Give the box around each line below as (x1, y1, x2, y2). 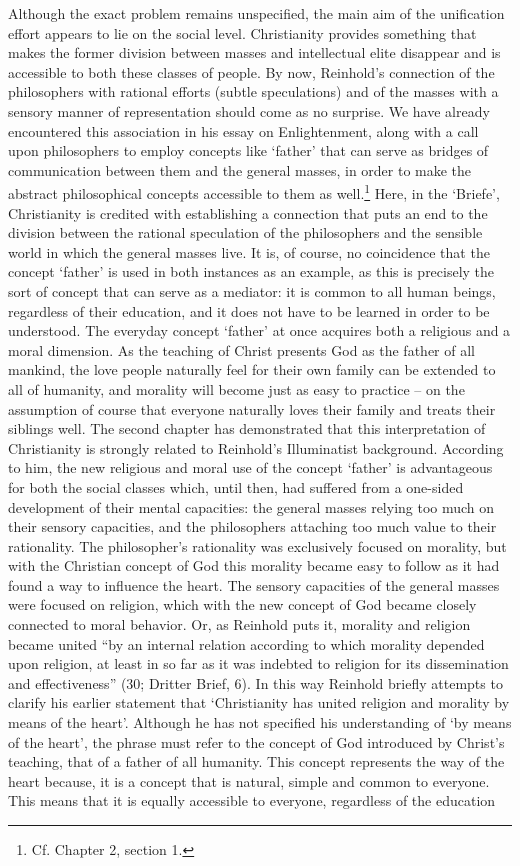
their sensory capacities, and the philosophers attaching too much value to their (8, 516, 497, 537)
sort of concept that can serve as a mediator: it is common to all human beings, (8, 280, 496, 301)
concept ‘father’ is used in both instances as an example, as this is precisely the (8, 261, 495, 282)
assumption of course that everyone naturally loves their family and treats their (8, 398, 496, 419)
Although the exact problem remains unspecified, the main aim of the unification (8, 3, 505, 23)
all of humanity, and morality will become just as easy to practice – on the (8, 378, 465, 399)
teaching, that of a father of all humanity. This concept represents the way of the (8, 751, 505, 772)
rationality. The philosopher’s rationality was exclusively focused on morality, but (8, 535, 507, 556)
